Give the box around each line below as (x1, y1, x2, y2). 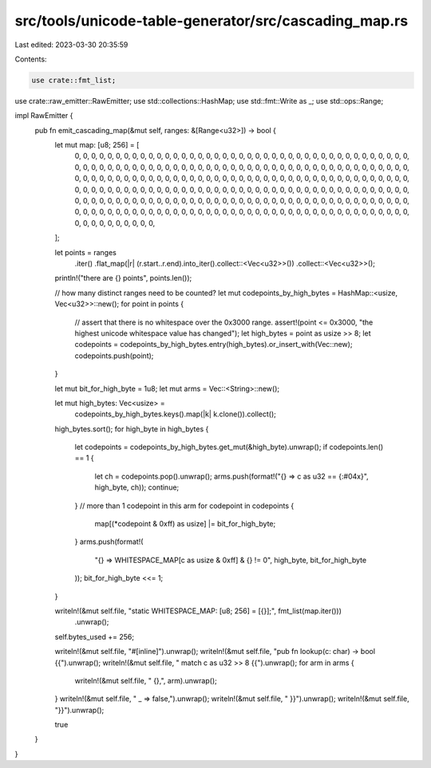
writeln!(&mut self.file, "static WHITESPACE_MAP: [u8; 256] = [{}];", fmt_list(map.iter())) (54, 606, 342, 616)
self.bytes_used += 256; (54, 632, 135, 641)
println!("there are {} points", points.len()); (54, 274, 192, 283)
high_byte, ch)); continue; (94, 482, 180, 492)
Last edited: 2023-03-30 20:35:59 (14, 40, 129, 49)
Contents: (14, 54, 47, 64)
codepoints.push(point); (74, 351, 154, 360)
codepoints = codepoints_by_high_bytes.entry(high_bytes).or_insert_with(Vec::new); (74, 340, 353, 349)
